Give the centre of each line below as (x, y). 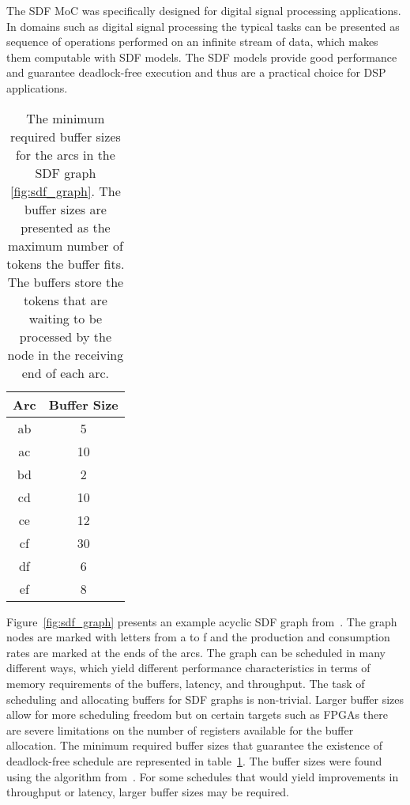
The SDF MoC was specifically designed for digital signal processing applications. (204, 10)
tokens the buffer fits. (66, 263)
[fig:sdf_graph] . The (66, 191)
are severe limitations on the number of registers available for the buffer (180, 729)
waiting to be (66, 318)
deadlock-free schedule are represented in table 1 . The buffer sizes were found (194, 760)
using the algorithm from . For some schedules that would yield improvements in (203, 776)
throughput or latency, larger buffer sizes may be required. (148, 792)
